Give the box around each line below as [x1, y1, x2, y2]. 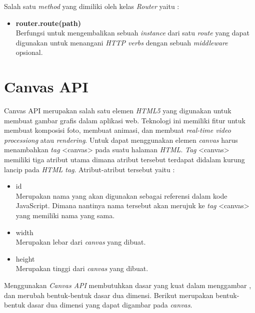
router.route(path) [15, 17, 81, 28]
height [15, 253, 35, 264]
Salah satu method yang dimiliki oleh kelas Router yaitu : [4, 1, 179, 11]
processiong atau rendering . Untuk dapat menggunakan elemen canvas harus [4, 134, 238, 145]
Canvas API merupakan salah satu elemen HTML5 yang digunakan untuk [4, 105, 231, 116]
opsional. [15, 47, 43, 57]
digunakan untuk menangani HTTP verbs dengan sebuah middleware [15, 37, 228, 47]
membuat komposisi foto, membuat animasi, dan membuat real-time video [4, 125, 231, 135]
